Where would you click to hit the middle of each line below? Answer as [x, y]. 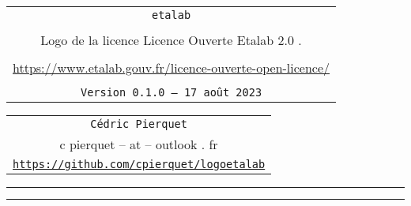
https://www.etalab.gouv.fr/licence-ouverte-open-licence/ [172, 67]
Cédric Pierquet [139, 124]
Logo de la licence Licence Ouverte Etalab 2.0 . [171, 40]
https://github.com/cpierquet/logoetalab [139, 164]
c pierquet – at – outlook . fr [139, 144]
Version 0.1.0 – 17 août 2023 [171, 92]
